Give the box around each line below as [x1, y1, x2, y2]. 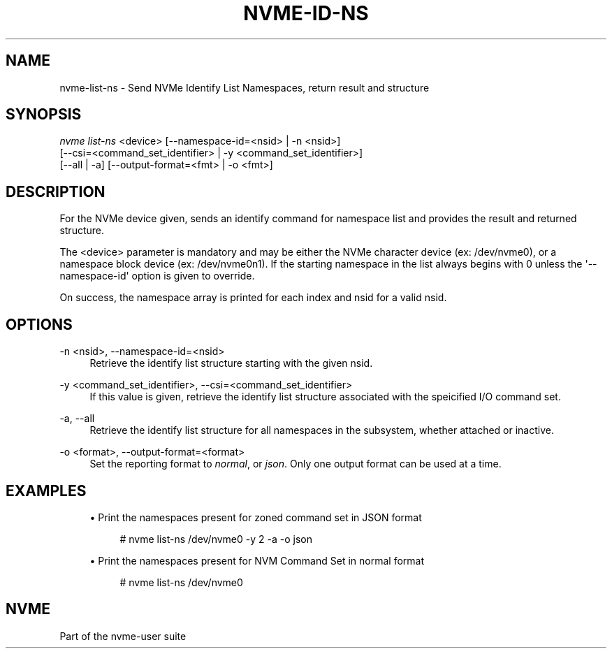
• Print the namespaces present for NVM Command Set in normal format [89, 554, 424, 567]
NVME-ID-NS [243, 1, 369, 25]
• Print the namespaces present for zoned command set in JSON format [89, 511, 422, 523]
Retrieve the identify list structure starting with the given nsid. [89, 357, 373, 370]
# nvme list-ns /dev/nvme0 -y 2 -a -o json [119, 532, 312, 545]
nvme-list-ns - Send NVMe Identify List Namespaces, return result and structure [59, 81, 430, 94]
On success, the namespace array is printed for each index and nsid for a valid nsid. [59, 291, 447, 304]
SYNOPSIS [6, 106, 82, 124]
